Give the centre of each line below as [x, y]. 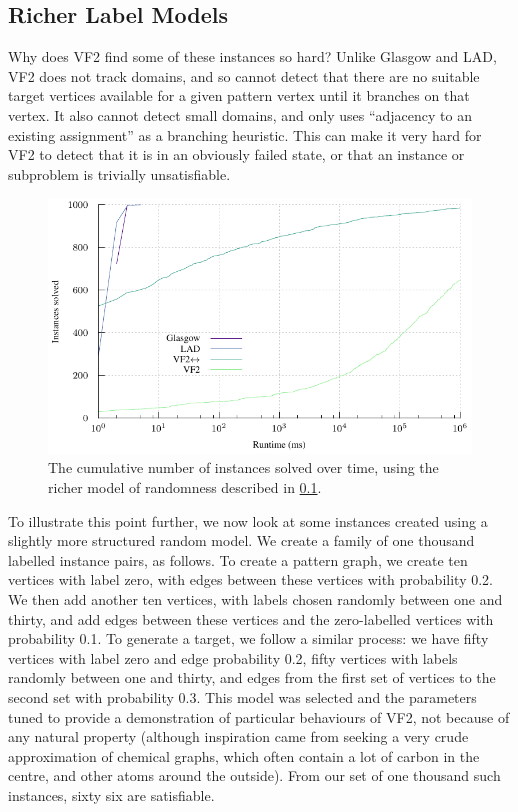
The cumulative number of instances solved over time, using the [243, 467]
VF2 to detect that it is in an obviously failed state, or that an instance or [236, 154]
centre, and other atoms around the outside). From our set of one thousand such [254, 775]
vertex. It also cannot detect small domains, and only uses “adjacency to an [240, 114]
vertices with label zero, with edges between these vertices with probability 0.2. [250, 579]
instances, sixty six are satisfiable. [111, 794]
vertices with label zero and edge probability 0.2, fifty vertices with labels [233, 657]
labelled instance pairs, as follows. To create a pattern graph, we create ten [238, 559]
